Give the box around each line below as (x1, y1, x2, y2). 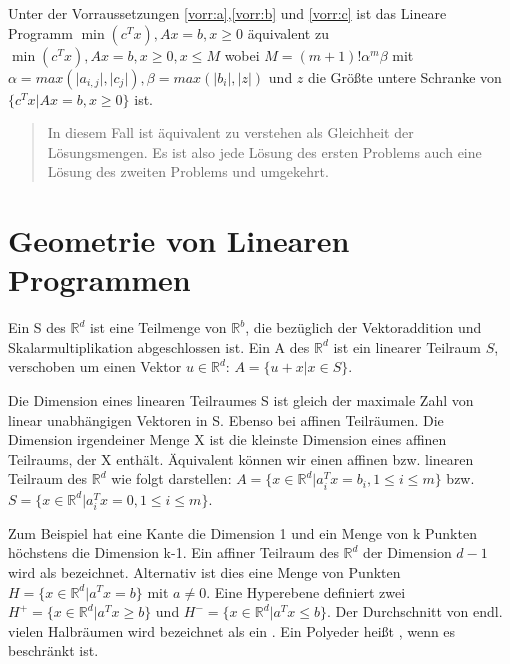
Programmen (8, 259, 191, 300)
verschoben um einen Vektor (8, 356, 182, 377)
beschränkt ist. (8, 640, 99, 661)
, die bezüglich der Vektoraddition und (245, 317, 482, 338)
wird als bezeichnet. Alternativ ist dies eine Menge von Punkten (8, 561, 401, 582)
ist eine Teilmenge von (90, 317, 227, 338)
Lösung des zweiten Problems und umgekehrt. (47, 161, 329, 182)
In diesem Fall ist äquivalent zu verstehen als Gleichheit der (47, 122, 414, 143)
